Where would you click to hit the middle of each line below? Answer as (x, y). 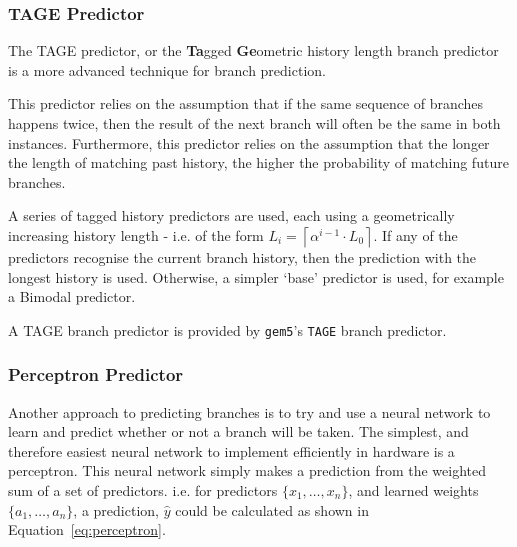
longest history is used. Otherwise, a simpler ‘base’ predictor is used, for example (256, 276)
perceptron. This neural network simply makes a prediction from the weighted (247, 470)
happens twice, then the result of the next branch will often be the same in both (254, 123)
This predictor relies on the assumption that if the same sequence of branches (246, 103)
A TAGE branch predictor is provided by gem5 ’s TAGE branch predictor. (227, 329)
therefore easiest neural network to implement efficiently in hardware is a (231, 450)
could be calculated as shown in (272, 509)
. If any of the (415, 234)
